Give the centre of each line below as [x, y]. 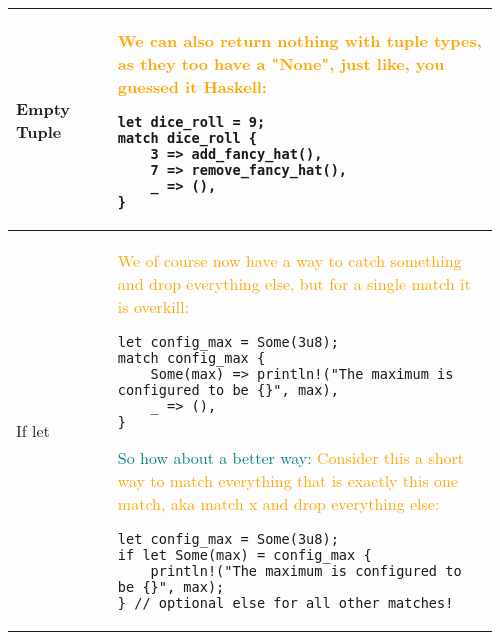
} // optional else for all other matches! [285, 603]
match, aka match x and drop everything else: [278, 503]
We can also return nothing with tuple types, [299, 40]
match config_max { [191, 358]
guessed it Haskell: [192, 86]
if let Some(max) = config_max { [244, 555]
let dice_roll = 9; [191, 122]
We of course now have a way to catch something [289, 260]
